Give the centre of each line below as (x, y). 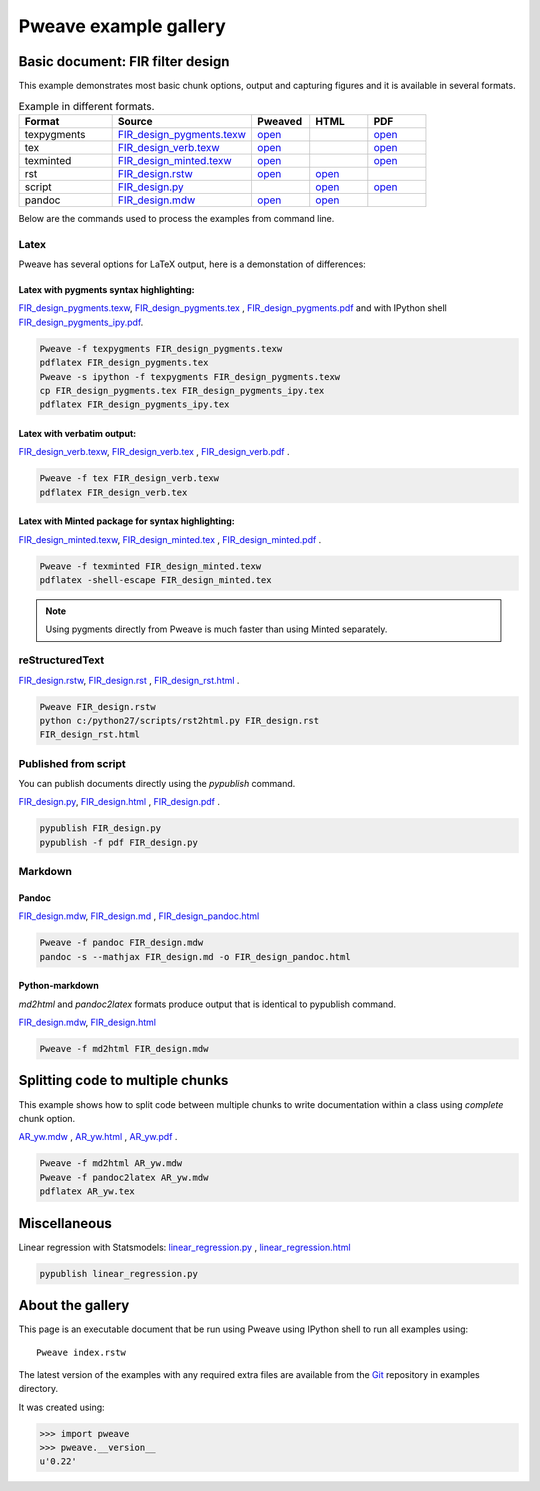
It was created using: (61, 1407)
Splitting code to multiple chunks (123, 1080)
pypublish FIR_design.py (100, 828)
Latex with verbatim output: (77, 433)
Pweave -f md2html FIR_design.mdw (124, 1049)
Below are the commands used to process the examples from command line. (176, 218)
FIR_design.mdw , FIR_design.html (87, 1022)
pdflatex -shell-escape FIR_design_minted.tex (155, 580)
